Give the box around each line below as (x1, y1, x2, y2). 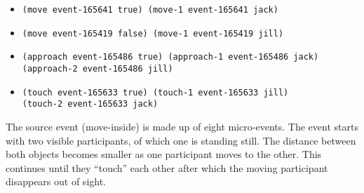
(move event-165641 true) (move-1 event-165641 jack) (22, 5, 278, 15)
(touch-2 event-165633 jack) (22, 99, 159, 109)
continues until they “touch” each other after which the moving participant (6, 160, 328, 175)
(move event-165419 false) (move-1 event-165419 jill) (22, 28, 284, 39)
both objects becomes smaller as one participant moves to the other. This (6, 147, 322, 161)
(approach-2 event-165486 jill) (22, 63, 173, 74)
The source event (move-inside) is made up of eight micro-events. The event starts (6, 119, 358, 133)
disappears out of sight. (6, 174, 107, 189)
